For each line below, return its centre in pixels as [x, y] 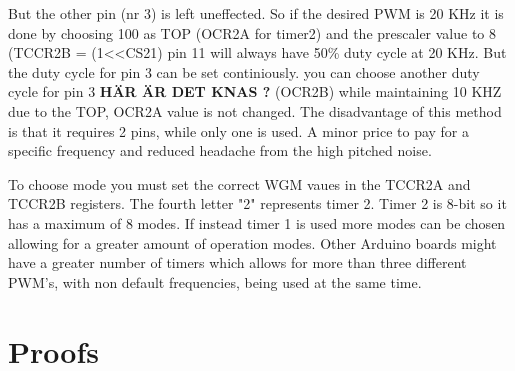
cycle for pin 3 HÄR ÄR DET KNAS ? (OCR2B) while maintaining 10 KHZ [255, 91]
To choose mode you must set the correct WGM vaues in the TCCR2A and [239, 183]
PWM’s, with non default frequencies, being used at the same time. [215, 281]
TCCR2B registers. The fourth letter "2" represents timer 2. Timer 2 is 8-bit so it [257, 203]
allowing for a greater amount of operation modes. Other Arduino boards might [252, 242]
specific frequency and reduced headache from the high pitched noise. [220, 150]
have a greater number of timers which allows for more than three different [237, 262]
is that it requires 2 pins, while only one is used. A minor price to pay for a [239, 130]
